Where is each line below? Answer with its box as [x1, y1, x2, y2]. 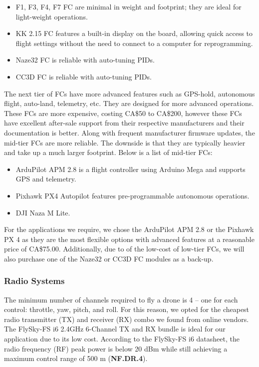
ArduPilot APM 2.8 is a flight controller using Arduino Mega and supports [15, 163, 246, 174]
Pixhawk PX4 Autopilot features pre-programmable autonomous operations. [15, 190, 250, 200]
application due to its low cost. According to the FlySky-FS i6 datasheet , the [4, 333, 240, 344]
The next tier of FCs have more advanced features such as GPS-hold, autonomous [4, 88, 255, 98]
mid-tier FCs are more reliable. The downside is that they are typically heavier [4, 137, 246, 147]
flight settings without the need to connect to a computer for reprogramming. [15, 37, 253, 48]
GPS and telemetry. [15, 173, 76, 184]
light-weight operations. [15, 11, 88, 21]
